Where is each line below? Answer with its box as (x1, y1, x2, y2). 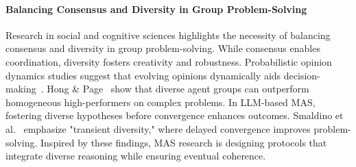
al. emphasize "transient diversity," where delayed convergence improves (5, 121, 311, 136)
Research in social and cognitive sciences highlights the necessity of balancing (5, 27, 331, 42)
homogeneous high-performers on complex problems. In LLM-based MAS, (5, 94, 316, 109)
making (5, 81, 36, 96)
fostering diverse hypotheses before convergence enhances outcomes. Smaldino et (5, 108, 344, 123)
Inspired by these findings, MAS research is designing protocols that (40, 135, 327, 149)
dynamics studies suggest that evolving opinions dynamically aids (5, 68, 281, 82)
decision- (283, 68, 320, 82)
